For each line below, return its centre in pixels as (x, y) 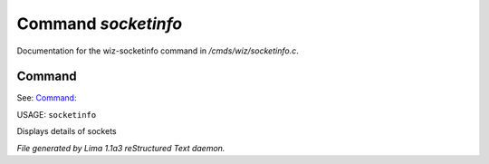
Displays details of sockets (67, 131)
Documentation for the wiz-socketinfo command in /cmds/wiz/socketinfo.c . (158, 51)
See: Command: (47, 98)
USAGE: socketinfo (57, 114)
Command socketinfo (100, 24)
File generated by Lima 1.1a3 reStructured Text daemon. (121, 148)
